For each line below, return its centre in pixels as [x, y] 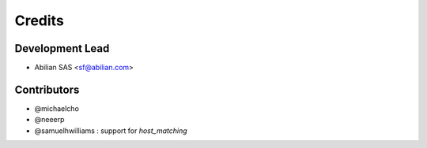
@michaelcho [57, 108]
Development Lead [62, 48]
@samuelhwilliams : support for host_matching [111, 131]
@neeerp [49, 120]
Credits [40, 20]
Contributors [47, 89]
